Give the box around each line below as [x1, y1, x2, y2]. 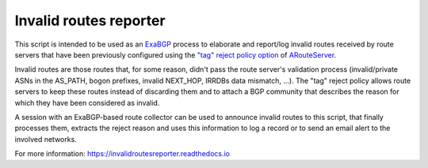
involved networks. [14, 134, 77, 144]
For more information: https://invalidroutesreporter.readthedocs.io [14, 149, 230, 159]
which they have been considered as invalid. [14, 98, 160, 107]
